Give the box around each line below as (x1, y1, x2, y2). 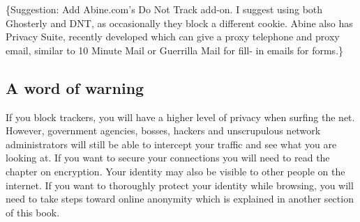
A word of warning (6, 77, 144, 98)
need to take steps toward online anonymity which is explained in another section (6, 191, 354, 206)
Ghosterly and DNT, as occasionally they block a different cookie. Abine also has (6, 15, 353, 30)
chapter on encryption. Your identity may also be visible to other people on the (6, 164, 345, 178)
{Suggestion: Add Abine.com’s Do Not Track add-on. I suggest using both (6, 2, 323, 16)
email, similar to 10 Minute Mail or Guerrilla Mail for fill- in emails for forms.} (6, 42, 344, 57)
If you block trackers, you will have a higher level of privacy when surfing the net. (6, 109, 355, 124)
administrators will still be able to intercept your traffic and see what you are (6, 136, 337, 151)
